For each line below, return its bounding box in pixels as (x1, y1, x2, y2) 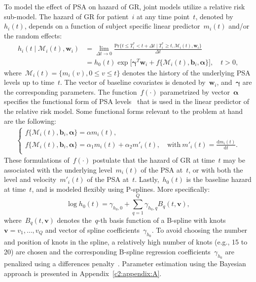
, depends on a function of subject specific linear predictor (24, 21, 200, 31)
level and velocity (4, 174, 57, 184)
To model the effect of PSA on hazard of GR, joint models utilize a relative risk (4, 1, 245, 11)
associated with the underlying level (4, 164, 112, 175)
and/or (228, 21, 250, 31)
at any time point (136, 11, 190, 21)
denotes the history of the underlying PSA (122, 67, 251, 77)
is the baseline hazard (186, 174, 252, 184)
